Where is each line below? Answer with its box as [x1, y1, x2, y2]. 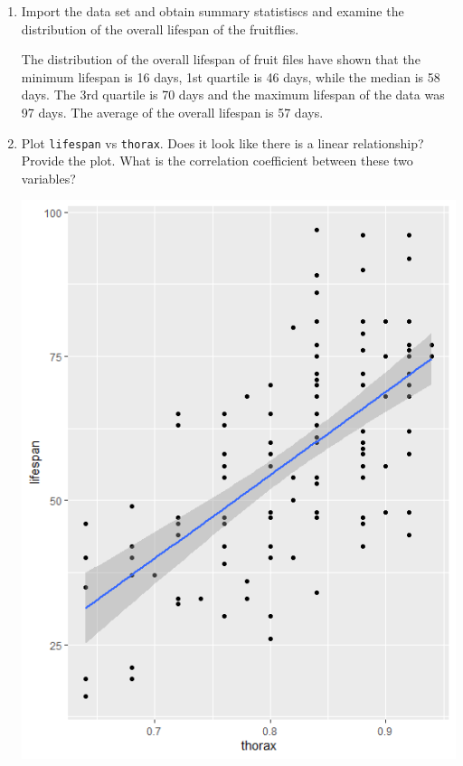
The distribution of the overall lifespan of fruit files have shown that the [21, 50, 420, 69]
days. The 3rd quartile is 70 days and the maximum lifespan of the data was [21, 85, 445, 104]
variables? [21, 168, 76, 187]
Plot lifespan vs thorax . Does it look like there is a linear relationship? [21, 133, 424, 152]
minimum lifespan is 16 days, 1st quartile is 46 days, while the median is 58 [21, 67, 440, 86]
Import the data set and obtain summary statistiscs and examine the [21, 2, 404, 20]
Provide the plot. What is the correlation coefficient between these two [21, 151, 413, 170]
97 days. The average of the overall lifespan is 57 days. [21, 102, 324, 121]
